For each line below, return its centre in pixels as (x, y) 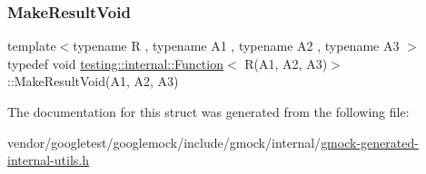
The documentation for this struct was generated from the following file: (208, 111)
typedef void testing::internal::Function (115, 63)
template (32, 46)
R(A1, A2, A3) (286, 63)
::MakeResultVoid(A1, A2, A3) (93, 81)
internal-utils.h (48, 160)
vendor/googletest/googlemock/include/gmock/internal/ (164, 142)
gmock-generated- (370, 142)
